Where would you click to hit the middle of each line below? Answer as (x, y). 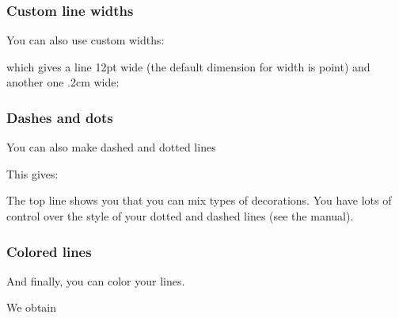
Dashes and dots (60, 117)
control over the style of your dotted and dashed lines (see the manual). (180, 216)
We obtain (32, 307)
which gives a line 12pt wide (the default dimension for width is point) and (188, 66)
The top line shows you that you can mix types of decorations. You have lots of (199, 200)
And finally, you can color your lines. (96, 280)
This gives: (32, 173)
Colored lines (49, 251)
